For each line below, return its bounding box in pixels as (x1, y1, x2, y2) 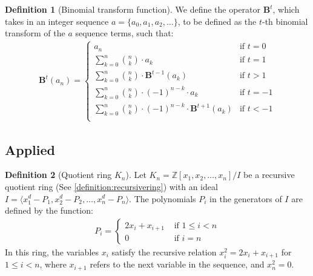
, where (39, 258, 67, 271)
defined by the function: (5, 204, 93, 217)
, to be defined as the (177, 15, 257, 27)
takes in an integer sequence (5, 15, 109, 27)
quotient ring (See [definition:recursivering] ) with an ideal (5, 180, 218, 192)
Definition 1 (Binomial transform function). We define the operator (5, 3, 261, 15)
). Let (125, 168, 147, 181)
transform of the (5, 27, 65, 39)
